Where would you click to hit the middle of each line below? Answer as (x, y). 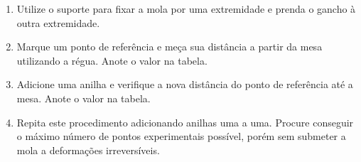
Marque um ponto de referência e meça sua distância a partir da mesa (169, 47)
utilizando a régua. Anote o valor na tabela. (112, 60)
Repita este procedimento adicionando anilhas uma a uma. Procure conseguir (185, 122)
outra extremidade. (58, 22)
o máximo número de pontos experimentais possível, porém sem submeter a (181, 136)
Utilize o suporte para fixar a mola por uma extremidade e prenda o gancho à (186, 9)
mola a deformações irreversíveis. (88, 150)
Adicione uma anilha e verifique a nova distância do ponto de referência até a (185, 84)
